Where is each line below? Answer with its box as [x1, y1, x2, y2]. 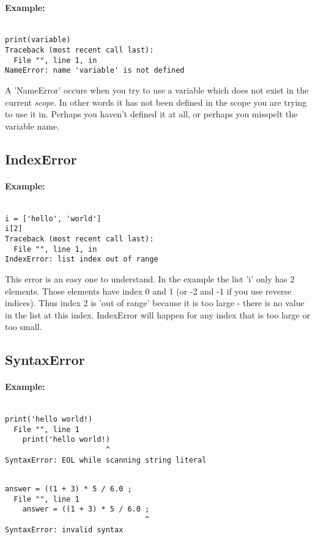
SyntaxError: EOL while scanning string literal [5, 455, 207, 464]
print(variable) [5, 35, 71, 45]
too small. [5, 320, 42, 333]
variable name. [5, 119, 60, 132]
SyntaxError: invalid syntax [5, 525, 124, 534]
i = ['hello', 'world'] [5, 214, 102, 223]
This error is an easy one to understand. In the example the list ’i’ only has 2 [5, 272, 295, 285]
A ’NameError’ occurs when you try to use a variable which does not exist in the [5, 84, 309, 97]
